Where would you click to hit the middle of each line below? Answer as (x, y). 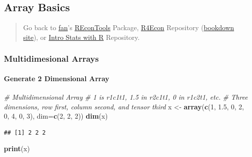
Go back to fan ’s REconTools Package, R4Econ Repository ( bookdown (129, 27)
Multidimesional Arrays (51, 59)
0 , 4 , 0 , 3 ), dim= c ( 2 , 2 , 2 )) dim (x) (56, 116)
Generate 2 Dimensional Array (57, 78)
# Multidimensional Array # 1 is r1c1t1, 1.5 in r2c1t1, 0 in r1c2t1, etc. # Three (126, 97)
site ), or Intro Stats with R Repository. (81, 37)
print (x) (17, 148)
